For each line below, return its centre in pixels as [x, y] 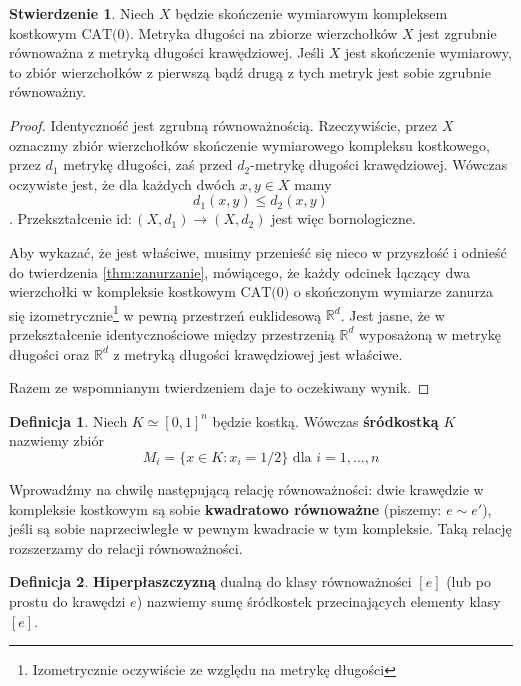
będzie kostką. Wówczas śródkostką [325, 420]
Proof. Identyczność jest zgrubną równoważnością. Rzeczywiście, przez [223, 124]
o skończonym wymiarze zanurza [393, 291]
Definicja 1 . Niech [68, 420]
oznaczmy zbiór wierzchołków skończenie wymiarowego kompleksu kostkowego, [249, 144]
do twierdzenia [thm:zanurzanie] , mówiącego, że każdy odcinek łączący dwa [239, 271]
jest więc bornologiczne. [343, 218]
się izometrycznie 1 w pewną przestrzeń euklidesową [165, 313]
